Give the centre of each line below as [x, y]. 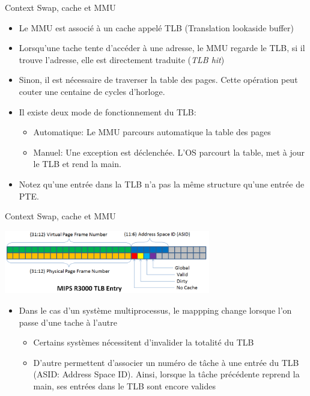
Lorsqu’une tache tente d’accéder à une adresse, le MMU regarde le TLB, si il [162, 48]
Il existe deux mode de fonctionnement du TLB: [108, 111]
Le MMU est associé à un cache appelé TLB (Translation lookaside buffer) [156, 27]
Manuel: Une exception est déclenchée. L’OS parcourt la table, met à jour [169, 152]
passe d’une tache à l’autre [68, 322]
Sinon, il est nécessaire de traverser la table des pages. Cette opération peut [158, 80]
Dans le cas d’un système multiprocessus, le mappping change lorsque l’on [155, 310]
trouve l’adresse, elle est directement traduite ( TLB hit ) [122, 59]
